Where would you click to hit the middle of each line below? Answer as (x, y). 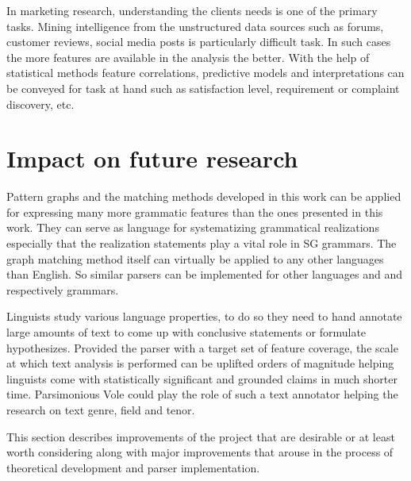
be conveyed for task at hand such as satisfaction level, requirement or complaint (203, 88)
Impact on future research (152, 158)
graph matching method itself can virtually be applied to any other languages (195, 258)
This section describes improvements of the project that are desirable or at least (201, 436)
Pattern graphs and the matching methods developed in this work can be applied (204, 196)
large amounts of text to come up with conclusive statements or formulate (186, 332)
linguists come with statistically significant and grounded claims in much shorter (202, 378)
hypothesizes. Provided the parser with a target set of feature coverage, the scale (202, 347)
